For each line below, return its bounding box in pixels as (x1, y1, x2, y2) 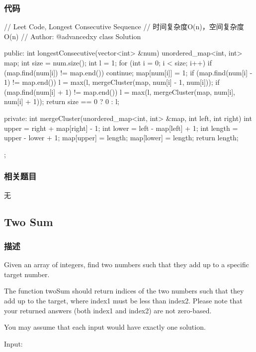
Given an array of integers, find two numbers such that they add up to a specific (4, 259, 249, 270)
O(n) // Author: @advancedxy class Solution (4, 31, 141, 41)
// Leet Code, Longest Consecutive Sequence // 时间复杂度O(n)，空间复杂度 (4, 21, 244, 32)
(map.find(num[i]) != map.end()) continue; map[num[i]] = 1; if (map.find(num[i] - (4, 67, 253, 77)
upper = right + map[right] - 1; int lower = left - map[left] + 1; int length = (4, 122, 238, 133)
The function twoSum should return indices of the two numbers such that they (4, 286, 244, 296)
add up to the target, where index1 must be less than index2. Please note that (4, 295, 243, 305)
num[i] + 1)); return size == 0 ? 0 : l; (4, 96, 119, 107)
